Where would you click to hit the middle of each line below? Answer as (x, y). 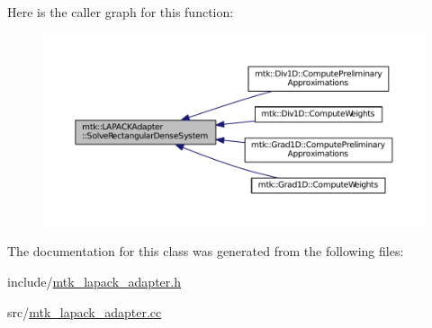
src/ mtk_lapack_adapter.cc (85, 311)
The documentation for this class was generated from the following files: (206, 251)
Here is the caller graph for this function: (121, 12)
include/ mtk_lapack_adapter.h (94, 281)
